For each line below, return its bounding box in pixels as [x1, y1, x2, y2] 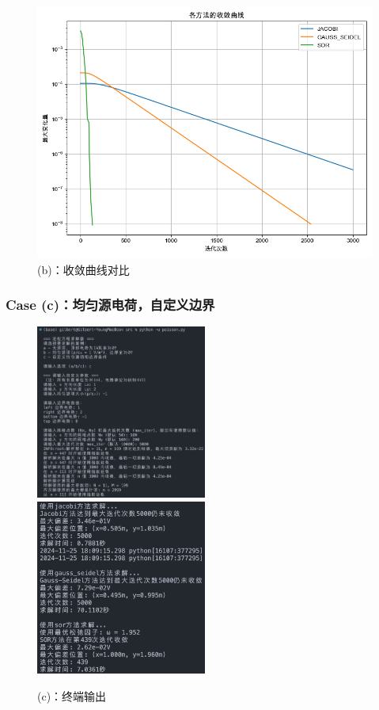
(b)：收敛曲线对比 [37, 261, 130, 277]
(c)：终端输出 [37, 687, 107, 704]
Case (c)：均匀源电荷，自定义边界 [6, 295, 215, 315]
